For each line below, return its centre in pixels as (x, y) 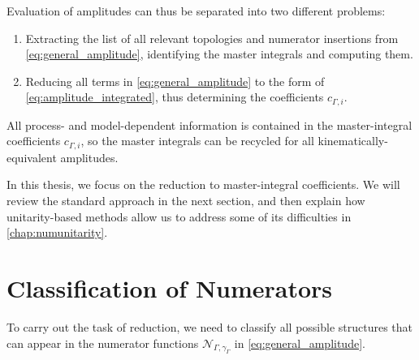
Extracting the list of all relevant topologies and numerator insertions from (212, 38)
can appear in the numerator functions (103, 343)
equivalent (32, 157)
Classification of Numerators (170, 288)
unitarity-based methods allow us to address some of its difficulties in (179, 216)
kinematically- (353, 141)
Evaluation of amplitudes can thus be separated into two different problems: (196, 11)
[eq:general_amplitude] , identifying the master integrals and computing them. (219, 54)
